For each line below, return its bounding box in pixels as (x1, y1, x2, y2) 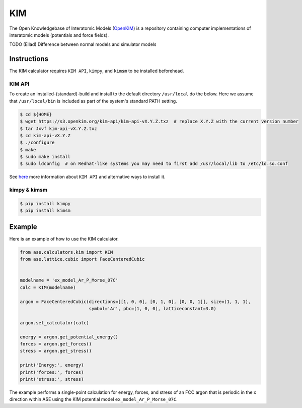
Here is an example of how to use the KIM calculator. (9, 236, 119, 242)
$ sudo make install (20, 154, 70, 160)
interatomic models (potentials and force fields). (9, 32, 109, 38)
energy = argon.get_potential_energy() (20, 334, 118, 340)
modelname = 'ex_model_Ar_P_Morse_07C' (20, 277, 118, 283)
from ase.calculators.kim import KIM (20, 249, 113, 255)
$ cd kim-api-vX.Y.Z (20, 133, 70, 138)
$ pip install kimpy (20, 201, 70, 207)
